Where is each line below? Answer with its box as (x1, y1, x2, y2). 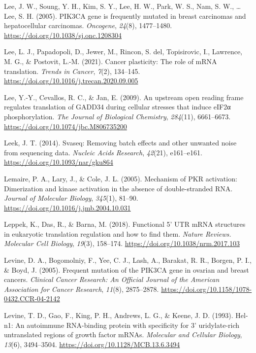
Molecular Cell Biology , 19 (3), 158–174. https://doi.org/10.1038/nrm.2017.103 (4, 238, 240, 248)
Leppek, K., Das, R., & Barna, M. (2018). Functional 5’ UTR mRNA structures (4, 219, 246, 229)
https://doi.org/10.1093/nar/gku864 (4, 157, 113, 167)
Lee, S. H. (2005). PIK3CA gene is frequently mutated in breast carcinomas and (4, 10, 246, 21)
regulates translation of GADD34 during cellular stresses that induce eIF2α (4, 102, 231, 112)
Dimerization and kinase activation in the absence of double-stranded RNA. (4, 183, 233, 193)
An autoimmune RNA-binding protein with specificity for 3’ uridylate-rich (15, 319, 240, 330)
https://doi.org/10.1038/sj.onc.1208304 (4, 30, 122, 40)
